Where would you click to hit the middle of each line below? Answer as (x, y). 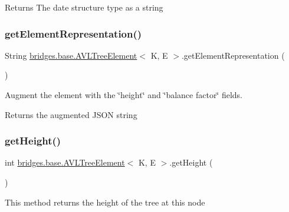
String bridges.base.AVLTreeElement (71, 55)
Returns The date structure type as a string (84, 7)
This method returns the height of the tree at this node (105, 202)
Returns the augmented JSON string (71, 114)
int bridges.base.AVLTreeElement (65, 162)
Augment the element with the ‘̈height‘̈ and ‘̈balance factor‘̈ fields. (124, 95)
